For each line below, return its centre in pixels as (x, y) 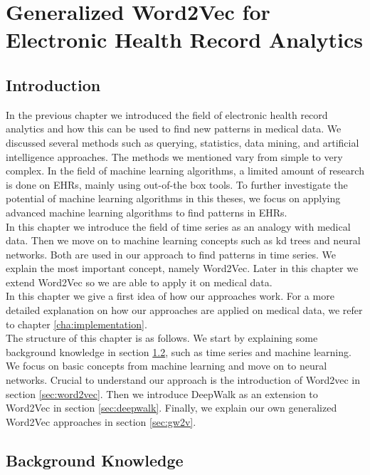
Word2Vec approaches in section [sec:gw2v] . (101, 421)
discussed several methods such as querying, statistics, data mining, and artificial (183, 142)
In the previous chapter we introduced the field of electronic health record (167, 114)
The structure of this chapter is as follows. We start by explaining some (162, 338)
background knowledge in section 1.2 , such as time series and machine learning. (179, 351)
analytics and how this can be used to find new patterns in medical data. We (174, 129)
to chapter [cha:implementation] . (76, 324)
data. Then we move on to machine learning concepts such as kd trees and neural (183, 240)
